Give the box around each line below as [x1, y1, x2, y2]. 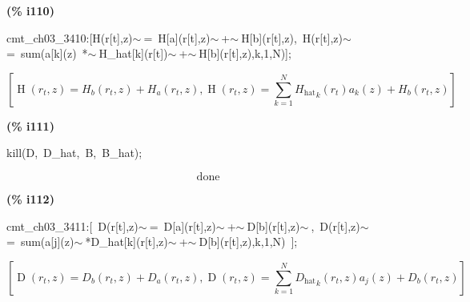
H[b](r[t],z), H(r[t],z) [241, 29, 343, 46]
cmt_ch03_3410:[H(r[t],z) [6, 29, 133, 46]
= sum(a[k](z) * [6, 45, 88, 62]
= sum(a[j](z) [6, 233, 74, 250]
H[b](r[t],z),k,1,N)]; [199, 45, 291, 62]
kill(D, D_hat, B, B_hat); [6, 144, 143, 161]
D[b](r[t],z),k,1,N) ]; [199, 233, 298, 250]
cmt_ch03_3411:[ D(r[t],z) [6, 217, 139, 234]
